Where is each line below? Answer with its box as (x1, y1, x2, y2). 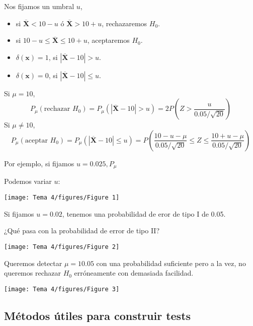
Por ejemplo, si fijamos (4, 158, 74, 168)
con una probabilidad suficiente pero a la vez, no (96, 257, 246, 268)
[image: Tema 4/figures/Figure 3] (4, 285, 120, 293)
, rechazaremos (102, 18, 147, 28)
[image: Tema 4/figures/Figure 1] (4, 194, 120, 202)
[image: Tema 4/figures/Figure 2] (4, 243, 120, 250)
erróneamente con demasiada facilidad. (74, 268, 194, 278)
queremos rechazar (4, 268, 61, 278)
